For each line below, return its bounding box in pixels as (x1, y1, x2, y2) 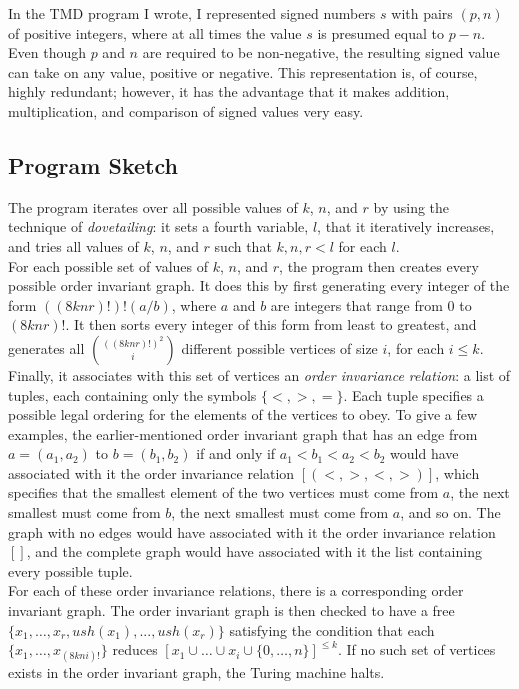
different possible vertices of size (181, 337, 378, 358)
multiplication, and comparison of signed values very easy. (8, 100, 364, 121)
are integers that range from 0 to (270, 294, 472, 315)
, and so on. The (400, 502, 501, 523)
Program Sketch (8, 149, 178, 180)
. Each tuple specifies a (343, 384, 484, 405)
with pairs (391, 3, 453, 23)
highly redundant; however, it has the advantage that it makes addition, (8, 81, 450, 102)
